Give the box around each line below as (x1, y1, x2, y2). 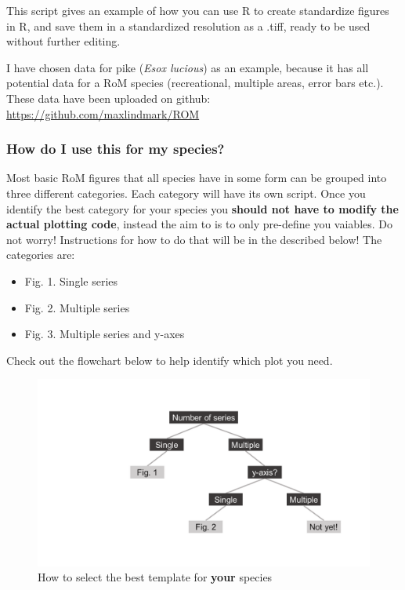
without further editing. (6, 33, 121, 49)
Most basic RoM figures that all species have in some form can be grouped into (6, 169, 387, 186)
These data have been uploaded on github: (6, 89, 211, 106)
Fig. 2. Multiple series (24, 299, 130, 315)
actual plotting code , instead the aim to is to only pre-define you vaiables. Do (6, 216, 393, 232)
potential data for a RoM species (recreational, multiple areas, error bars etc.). (6, 75, 384, 91)
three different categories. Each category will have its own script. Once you (6, 184, 366, 201)
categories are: (6, 246, 75, 263)
